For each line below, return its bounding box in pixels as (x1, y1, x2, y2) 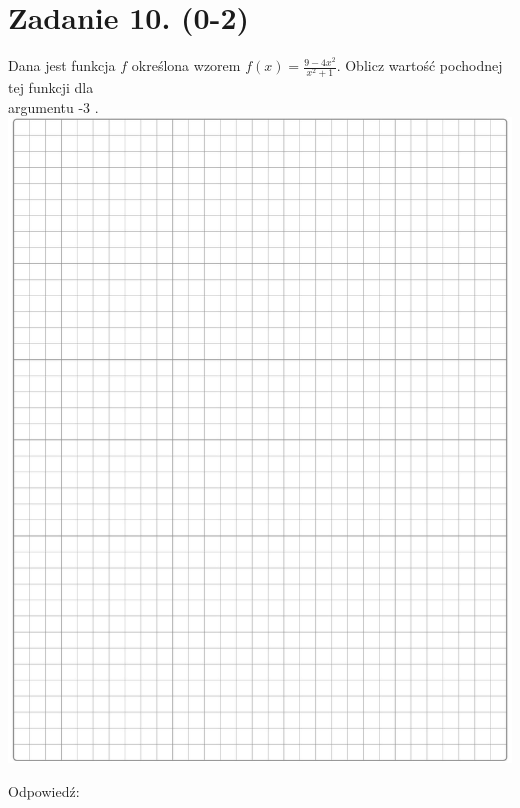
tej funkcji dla (8, 77, 94, 98)
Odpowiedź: (8, 780, 80, 801)
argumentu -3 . (8, 96, 99, 117)
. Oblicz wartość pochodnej (336, 55, 503, 76)
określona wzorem (131, 55, 241, 76)
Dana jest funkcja (8, 55, 116, 76)
